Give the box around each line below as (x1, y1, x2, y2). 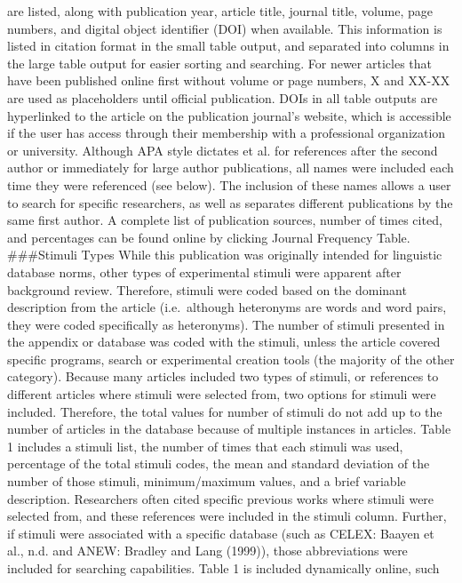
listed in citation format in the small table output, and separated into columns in (7, 36, 450, 55)
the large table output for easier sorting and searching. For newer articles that (7, 53, 432, 72)
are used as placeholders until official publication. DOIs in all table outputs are (7, 88, 438, 107)
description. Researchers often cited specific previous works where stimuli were (7, 489, 434, 507)
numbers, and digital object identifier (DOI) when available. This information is (7, 19, 442, 37)
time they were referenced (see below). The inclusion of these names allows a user (7, 175, 451, 194)
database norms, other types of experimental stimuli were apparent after (7, 262, 402, 281)
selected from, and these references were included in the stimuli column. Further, (7, 507, 447, 525)
